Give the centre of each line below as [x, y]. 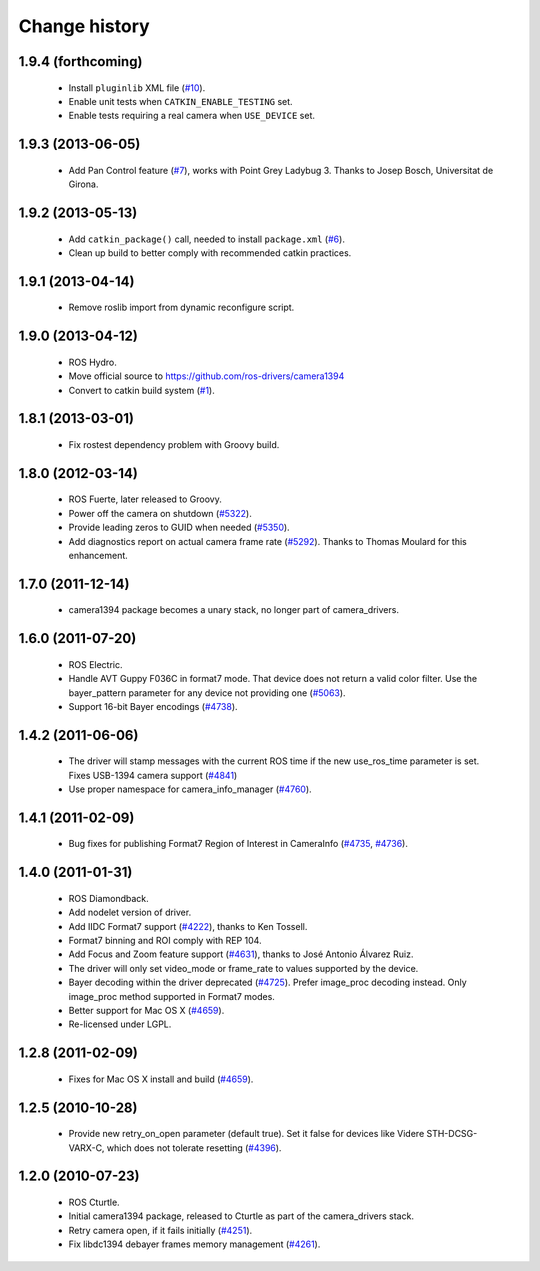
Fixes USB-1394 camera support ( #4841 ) [153, 775]
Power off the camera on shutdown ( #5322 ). [160, 513]
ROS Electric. [96, 664]
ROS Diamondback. [108, 898]
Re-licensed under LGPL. [120, 1024]
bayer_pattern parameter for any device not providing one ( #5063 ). [207, 692]
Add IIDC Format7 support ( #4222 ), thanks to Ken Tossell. [188, 926]
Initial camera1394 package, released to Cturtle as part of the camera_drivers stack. [241, 1216]
